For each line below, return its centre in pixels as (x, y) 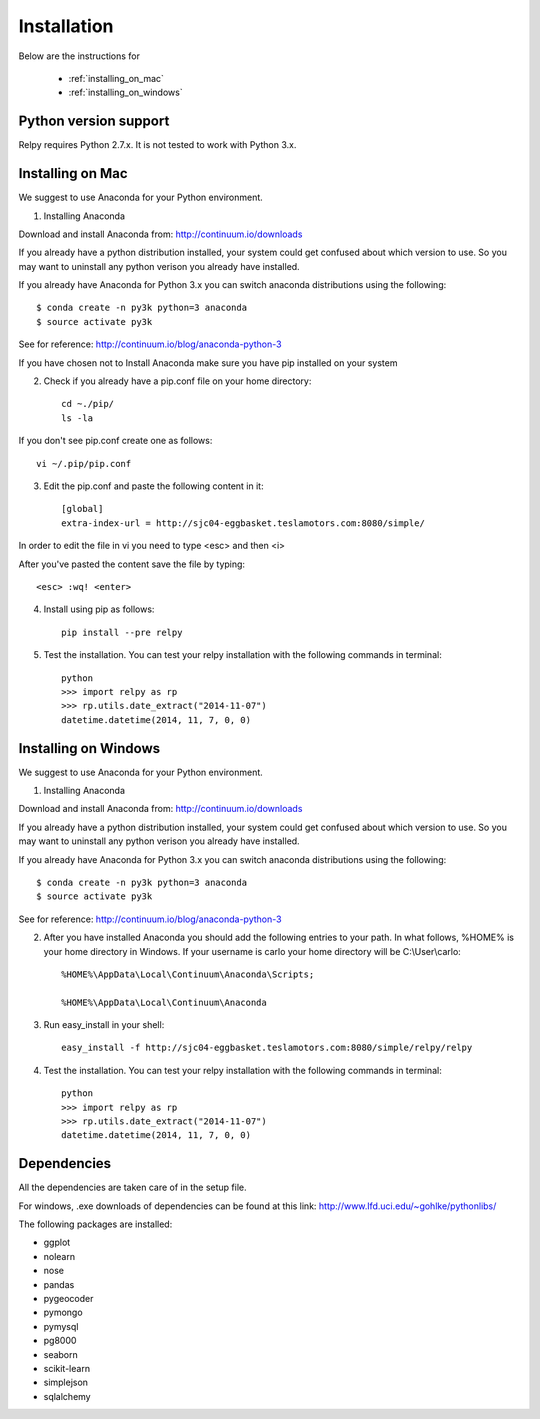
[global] (82, 509)
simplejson (66, 1382)
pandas (59, 1284)
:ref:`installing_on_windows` (126, 92)
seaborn (61, 1354)
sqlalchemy (67, 1396)
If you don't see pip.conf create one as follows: (115, 441)
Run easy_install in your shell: (104, 1025)
